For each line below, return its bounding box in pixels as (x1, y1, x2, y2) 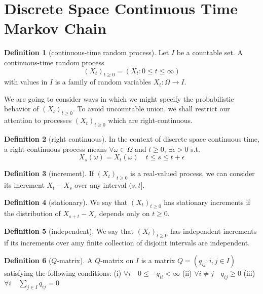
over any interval (74, 180, 127, 190)
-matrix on (100, 255, 134, 266)
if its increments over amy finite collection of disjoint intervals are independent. (4, 237, 250, 247)
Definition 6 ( (4, 255, 52, 266)
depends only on (99, 208, 150, 219)
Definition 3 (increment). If (4, 168, 94, 179)
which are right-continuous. (108, 115, 193, 125)
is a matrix (141, 255, 175, 266)
